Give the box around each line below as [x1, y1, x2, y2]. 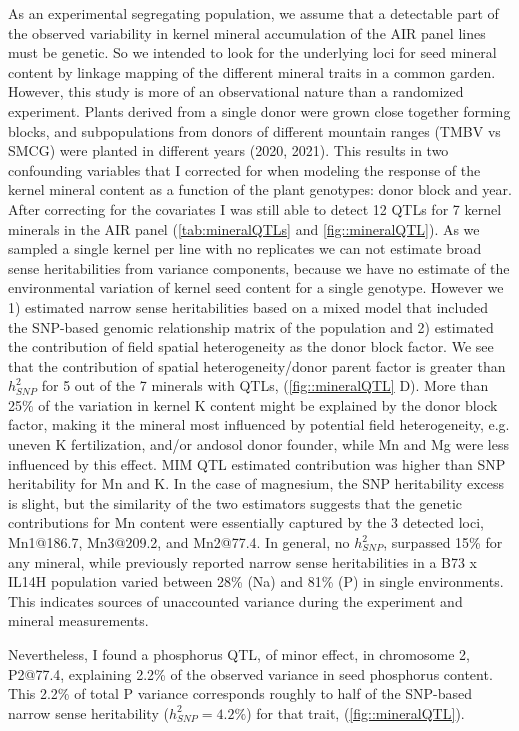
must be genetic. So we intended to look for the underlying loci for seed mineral [8, 42, 497, 63]
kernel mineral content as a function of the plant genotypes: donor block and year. [8, 179, 512, 200]
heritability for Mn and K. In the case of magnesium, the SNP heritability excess [8, 473, 505, 494]
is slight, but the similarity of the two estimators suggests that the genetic [8, 492, 463, 513]
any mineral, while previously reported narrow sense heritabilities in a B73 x [8, 551, 478, 572]
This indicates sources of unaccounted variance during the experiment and [8, 590, 463, 611]
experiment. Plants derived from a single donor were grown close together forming [8, 100, 511, 121]
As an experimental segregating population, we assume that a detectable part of [8, 3, 499, 23]
